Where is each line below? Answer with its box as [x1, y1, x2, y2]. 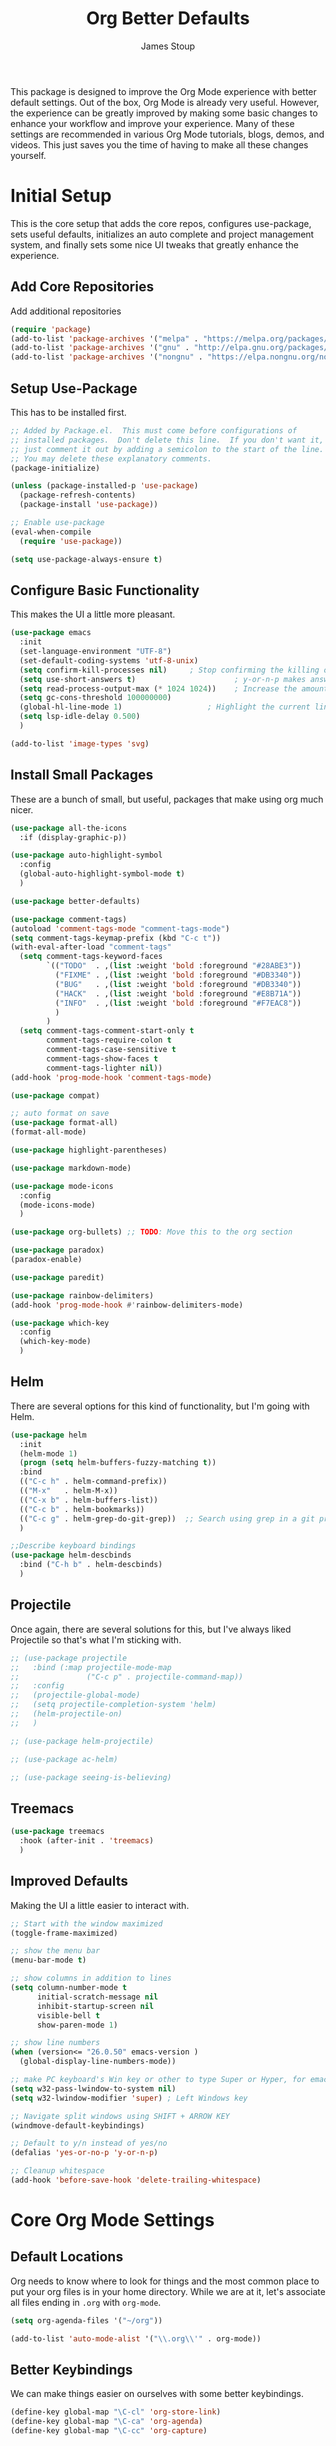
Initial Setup [10, 185, 112, 207]
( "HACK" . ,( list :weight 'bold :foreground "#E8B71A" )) [54, 988, 302, 999]
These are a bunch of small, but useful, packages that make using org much [10, 793, 324, 805]
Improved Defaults [10, 1873, 128, 1890]
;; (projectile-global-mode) [10, 1690, 141, 1701]
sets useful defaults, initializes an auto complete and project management [10, 228, 315, 240]
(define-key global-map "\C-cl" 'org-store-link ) [10, 2407, 222, 2417]
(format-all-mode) [10, 1127, 87, 1137]
